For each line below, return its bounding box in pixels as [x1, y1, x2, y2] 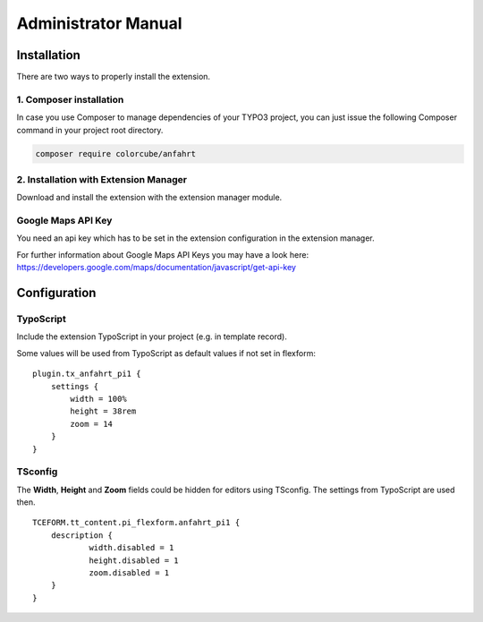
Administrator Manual [16, 13, 182, 33]
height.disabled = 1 [89, 555, 179, 566]
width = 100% [70, 394, 127, 404]
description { [50, 530, 114, 541]
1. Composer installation [16, 93, 124, 106]
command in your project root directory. [16, 124, 164, 135]
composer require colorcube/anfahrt [35, 149, 197, 158]
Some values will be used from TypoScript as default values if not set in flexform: [16, 347, 317, 358]
